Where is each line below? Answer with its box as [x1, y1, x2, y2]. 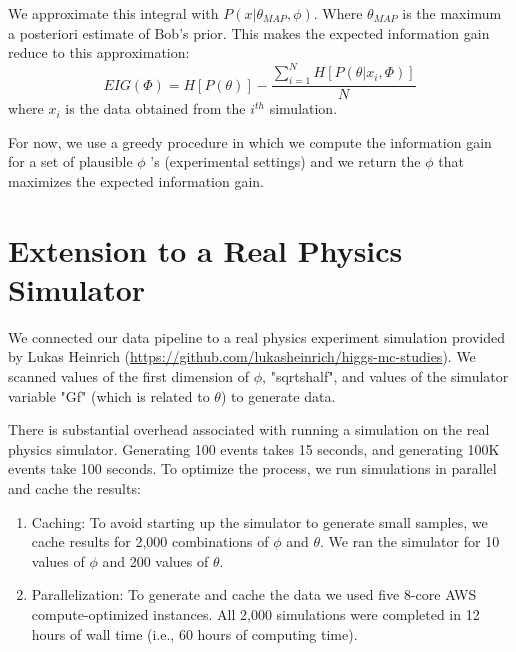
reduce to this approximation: [8, 42, 190, 63]
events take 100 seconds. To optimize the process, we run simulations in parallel [8, 458, 497, 479]
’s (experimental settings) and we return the [150, 151, 421, 172]
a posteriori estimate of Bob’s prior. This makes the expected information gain [8, 22, 490, 43]
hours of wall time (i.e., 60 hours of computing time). [31, 623, 358, 644]
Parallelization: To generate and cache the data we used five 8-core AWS [31, 584, 477, 605]
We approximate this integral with [8, 3, 219, 23]
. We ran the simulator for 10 [320, 531, 500, 552]
